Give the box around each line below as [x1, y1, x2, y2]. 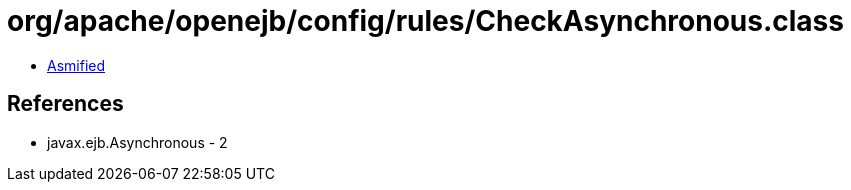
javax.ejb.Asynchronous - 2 [47, 133, 228, 151]
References [7, 91, 124, 117]
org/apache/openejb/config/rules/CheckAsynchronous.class [7, 4, 844, 38]
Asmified [47, 56, 106, 74]
